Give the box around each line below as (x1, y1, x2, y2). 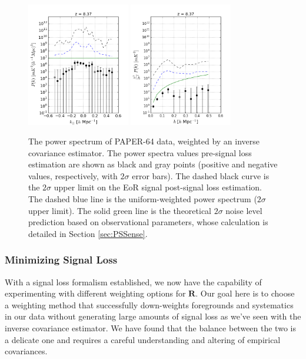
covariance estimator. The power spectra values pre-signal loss (28, 146, 252, 159)
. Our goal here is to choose (195, 287, 295, 299)
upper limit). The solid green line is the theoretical (28, 204, 211, 216)
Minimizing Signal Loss (5, 252, 118, 267)
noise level (225, 204, 262, 216)
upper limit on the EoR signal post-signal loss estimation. (54, 181, 262, 193)
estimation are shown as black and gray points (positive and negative (28, 158, 278, 170)
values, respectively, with (28, 169, 118, 182)
